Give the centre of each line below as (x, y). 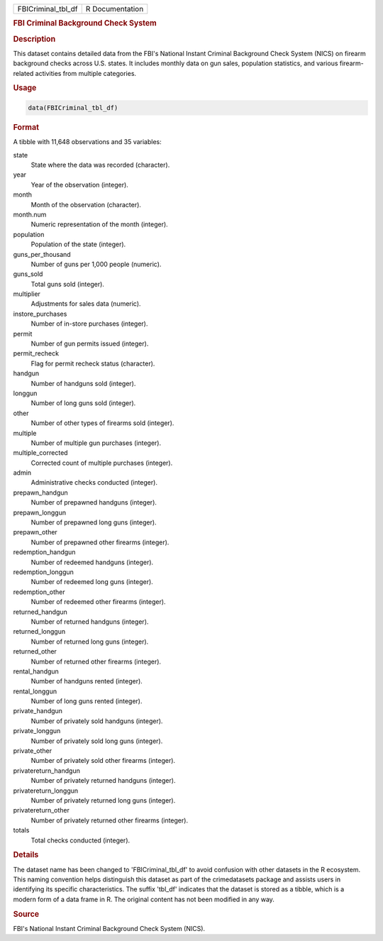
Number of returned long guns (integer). (90, 642)
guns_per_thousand (42, 254)
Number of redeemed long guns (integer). (92, 582)
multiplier (27, 294)
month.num (30, 214)
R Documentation (115, 9)
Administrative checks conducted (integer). (94, 483)
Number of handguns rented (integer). (87, 681)
